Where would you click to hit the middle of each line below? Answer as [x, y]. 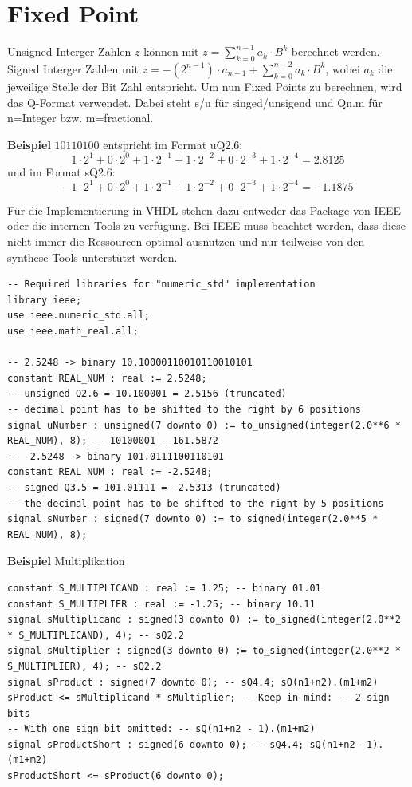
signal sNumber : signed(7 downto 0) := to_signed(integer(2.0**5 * [193, 519]
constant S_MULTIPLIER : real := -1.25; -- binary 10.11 [161, 604]
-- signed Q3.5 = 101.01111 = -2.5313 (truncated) [144, 487]
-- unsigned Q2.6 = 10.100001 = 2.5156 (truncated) [147, 394]
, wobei [343, 68]
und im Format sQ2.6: [61, 171]
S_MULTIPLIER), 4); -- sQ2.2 [84, 666]
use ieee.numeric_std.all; [78, 316]
